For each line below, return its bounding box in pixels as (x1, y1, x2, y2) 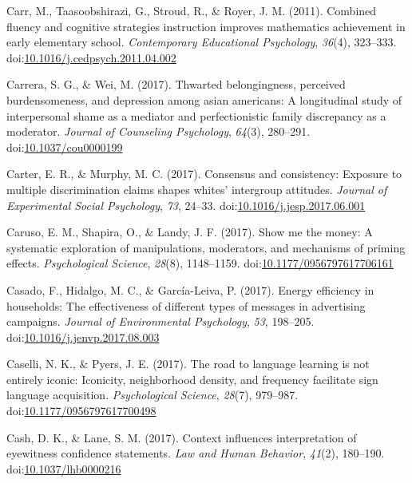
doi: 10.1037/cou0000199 (6, 138, 123, 155)
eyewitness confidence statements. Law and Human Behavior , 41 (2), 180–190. (6, 445, 385, 461)
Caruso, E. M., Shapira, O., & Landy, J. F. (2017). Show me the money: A (6, 224, 373, 240)
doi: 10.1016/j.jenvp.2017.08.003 (6, 328, 160, 345)
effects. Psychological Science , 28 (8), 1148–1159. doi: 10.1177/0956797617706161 (6, 255, 394, 271)
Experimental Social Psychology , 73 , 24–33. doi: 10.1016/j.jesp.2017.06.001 (6, 196, 366, 213)
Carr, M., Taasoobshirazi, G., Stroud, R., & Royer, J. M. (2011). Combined (6, 2, 377, 18)
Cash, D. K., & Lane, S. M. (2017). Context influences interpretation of (6, 429, 357, 445)
